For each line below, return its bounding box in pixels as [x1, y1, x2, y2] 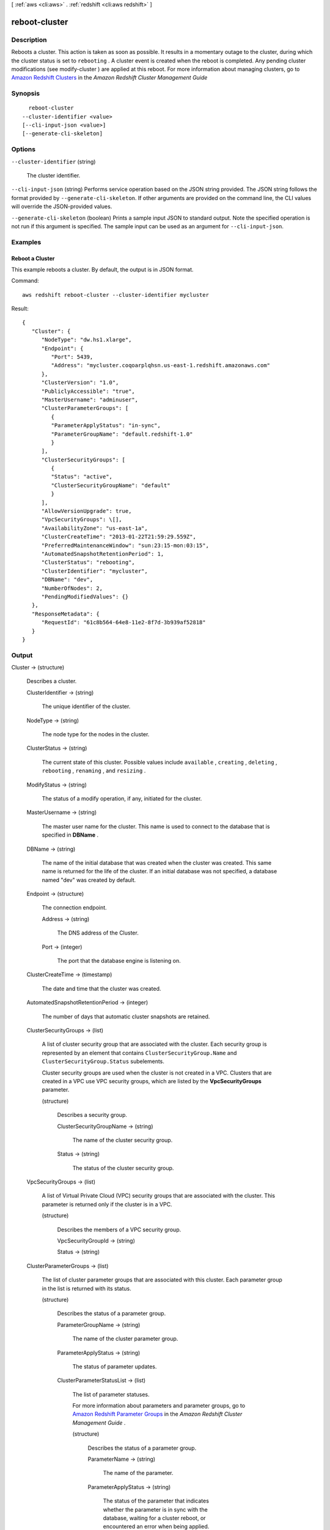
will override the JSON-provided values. [11, 203, 112, 211]
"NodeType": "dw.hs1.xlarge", [41, 337, 132, 343]
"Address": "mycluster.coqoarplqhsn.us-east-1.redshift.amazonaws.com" [51, 362, 271, 369]
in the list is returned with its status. [42, 1285, 131, 1292]
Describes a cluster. [26, 677, 77, 685]
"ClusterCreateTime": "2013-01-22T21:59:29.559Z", [41, 533, 197, 540]
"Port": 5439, [51, 354, 94, 360]
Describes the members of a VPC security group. [57, 1226, 182, 1233]
